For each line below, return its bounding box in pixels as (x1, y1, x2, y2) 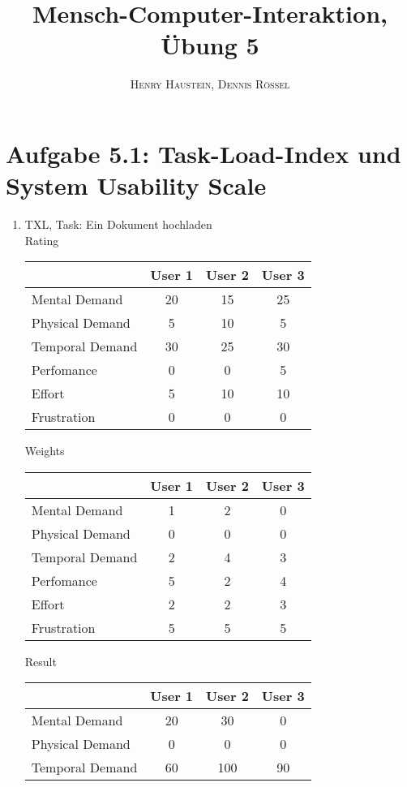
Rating (24, 231, 59, 248)
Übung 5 (161, 28, 259, 62)
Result (24, 652, 57, 669)
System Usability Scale (6, 169, 267, 202)
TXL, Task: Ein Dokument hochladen (24, 216, 212, 233)
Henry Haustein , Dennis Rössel (130, 75, 290, 92)
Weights (24, 442, 65, 459)
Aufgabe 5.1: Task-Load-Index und (6, 136, 401, 170)
